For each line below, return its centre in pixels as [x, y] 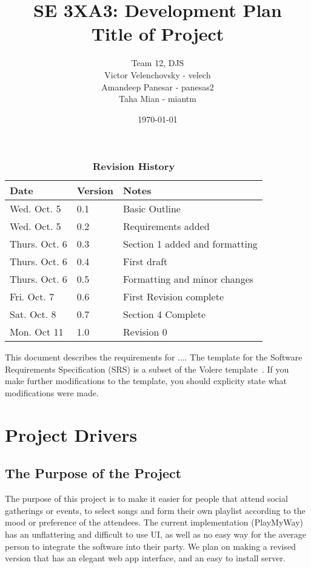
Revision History [134, 166]
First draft [145, 262]
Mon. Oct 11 [37, 332]
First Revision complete [173, 297]
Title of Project [158, 34]
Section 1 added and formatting [190, 244]
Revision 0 [145, 332]
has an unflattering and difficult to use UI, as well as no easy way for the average [156, 534]
